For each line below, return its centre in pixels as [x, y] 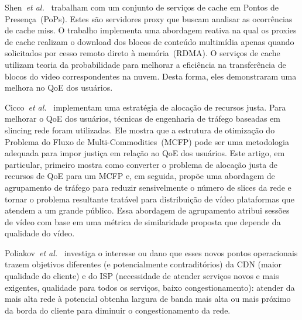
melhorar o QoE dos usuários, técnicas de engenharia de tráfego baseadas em [143, 118]
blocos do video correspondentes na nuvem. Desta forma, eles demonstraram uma [151, 76]
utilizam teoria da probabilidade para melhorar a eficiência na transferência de [145, 64]
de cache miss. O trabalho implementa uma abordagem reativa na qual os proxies [151, 30]
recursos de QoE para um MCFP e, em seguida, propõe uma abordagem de [140, 176]
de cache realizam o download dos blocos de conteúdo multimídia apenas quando [150, 41]
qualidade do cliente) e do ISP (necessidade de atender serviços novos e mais [142, 276]
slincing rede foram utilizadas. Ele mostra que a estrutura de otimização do [140, 130]
